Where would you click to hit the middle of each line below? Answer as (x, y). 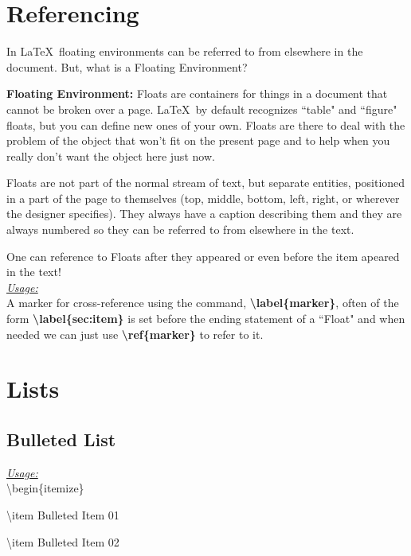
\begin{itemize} (45, 488)
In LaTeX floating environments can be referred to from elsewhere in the (185, 51)
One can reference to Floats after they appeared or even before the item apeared (203, 256)
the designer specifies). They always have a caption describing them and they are (204, 214)
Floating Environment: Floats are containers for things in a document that (197, 93)
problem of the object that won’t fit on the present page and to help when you (198, 140)
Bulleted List (61, 439)
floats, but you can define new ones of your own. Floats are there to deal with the (206, 124)
